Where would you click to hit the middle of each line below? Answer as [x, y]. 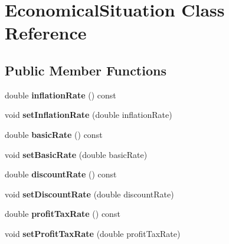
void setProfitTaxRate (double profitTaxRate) [93, 233]
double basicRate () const [54, 134]
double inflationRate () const [60, 95]
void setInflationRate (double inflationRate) [89, 115]
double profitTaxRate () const [63, 214]
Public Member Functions [86, 70]
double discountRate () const [61, 174]
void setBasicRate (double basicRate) [76, 154]
